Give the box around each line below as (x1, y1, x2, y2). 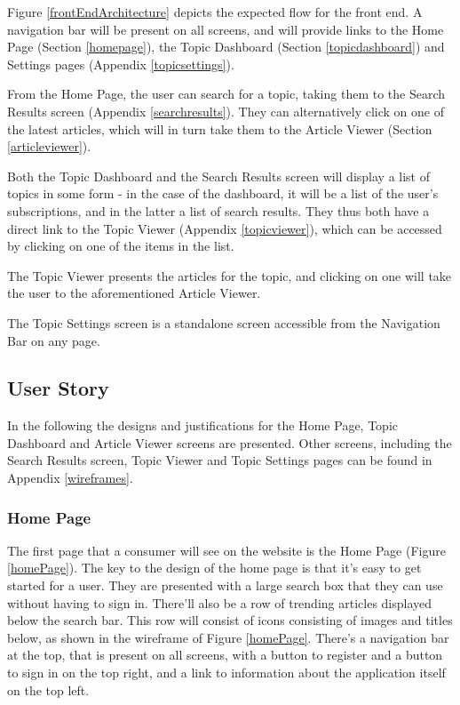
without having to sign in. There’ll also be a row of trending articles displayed (7, 593, 432, 612)
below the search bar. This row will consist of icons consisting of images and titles (7, 611, 453, 629)
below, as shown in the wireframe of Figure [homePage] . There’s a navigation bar (7, 628, 449, 646)
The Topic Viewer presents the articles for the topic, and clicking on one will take (7, 266, 452, 284)
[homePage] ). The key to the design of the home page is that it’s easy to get (7, 558, 422, 577)
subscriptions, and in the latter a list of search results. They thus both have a (7, 201, 430, 220)
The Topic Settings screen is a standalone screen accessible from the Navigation (7, 313, 440, 332)
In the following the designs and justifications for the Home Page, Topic (7, 416, 398, 435)
